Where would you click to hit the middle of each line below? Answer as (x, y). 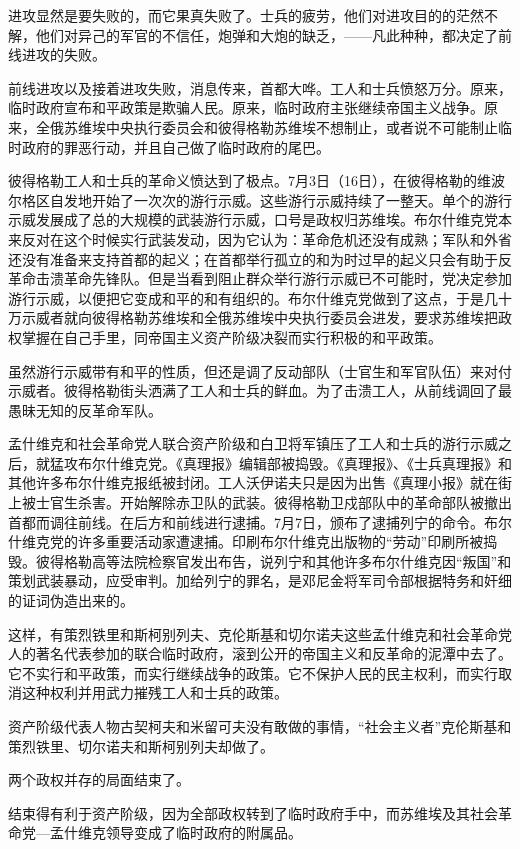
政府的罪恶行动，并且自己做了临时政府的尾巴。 (175, 146)
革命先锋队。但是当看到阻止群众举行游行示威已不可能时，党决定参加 (287, 278)
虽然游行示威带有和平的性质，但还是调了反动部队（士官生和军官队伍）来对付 (260, 370)
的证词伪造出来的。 (71, 600)
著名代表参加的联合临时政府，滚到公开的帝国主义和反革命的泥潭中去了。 (273, 653)
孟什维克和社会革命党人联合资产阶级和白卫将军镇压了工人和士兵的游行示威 (253, 443)
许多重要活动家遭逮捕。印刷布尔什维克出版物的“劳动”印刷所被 (280, 541)
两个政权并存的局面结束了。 (99, 779)
